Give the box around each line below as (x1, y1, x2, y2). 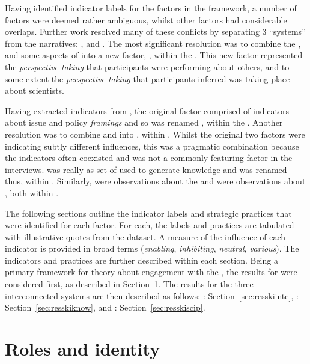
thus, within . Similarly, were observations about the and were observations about (5, 175, 306, 187)
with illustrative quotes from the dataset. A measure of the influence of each (5, 230, 286, 243)
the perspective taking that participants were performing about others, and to (5, 60, 290, 73)
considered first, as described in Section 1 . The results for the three (5, 278, 254, 290)
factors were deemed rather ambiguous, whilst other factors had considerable (5, 13, 287, 26)
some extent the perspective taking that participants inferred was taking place (5, 72, 290, 85)
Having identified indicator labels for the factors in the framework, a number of (5, 2, 297, 14)
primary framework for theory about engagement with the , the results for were (5, 265, 297, 278)
